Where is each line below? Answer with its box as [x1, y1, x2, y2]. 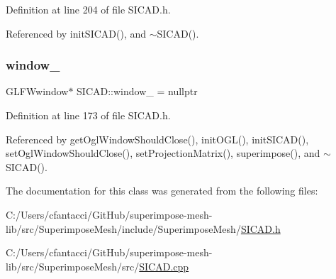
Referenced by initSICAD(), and [6, 26, 147, 40]
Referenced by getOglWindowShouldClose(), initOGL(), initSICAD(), [6, 131, 309, 146]
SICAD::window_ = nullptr [77, 84, 198, 99]
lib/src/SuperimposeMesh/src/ [6, 258, 140, 273]
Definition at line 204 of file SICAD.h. [6, 2, 171, 16]
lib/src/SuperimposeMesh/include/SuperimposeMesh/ [6, 221, 241, 236]
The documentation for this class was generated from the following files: [6, 183, 318, 198]
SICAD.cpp [139, 258, 189, 273]
